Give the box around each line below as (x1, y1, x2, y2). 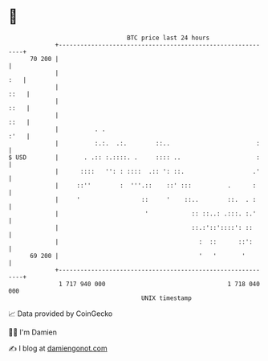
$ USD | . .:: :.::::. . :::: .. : (8, 153, 261, 162)
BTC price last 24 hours (127, 34, 210, 42)
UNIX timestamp (140, 293, 193, 302)
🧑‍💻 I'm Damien (8, 327, 58, 337)
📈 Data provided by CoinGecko (8, 309, 113, 318)
